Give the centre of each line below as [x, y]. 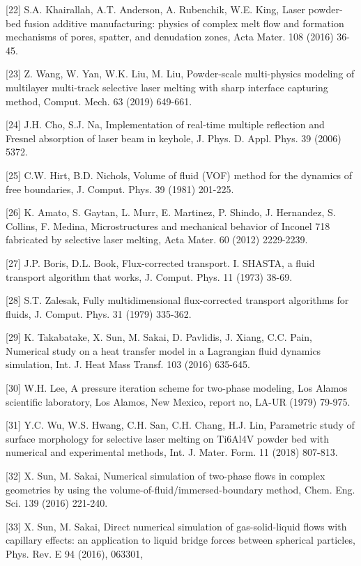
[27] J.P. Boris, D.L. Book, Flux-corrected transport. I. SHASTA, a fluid [160, 262]
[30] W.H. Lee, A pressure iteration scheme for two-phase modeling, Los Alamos [177, 388]
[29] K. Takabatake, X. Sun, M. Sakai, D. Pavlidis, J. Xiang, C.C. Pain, [159, 337]
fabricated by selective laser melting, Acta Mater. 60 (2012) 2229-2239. [157, 239]
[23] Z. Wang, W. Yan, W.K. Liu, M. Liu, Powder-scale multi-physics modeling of [180, 74]
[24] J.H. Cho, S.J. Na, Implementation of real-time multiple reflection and [165, 124]
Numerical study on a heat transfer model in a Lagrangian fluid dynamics [163, 350]
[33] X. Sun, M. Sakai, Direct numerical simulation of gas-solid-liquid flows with [176, 526]
